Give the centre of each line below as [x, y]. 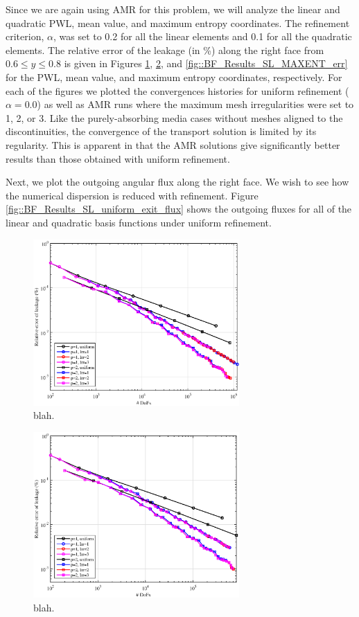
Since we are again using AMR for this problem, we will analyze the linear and [173, 9]
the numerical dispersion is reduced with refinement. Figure [132, 195]
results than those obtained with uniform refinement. [118, 158]
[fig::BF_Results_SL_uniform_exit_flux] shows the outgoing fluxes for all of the [179, 209]
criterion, [25, 36]
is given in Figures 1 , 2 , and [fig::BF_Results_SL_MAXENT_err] [206, 63]
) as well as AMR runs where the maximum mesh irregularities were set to [195, 104]
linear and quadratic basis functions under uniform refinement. [139, 222]
